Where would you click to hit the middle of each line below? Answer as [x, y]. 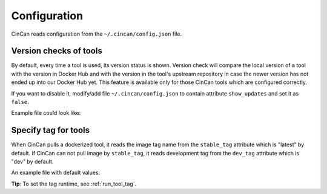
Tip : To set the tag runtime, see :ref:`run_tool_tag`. [74, 184]
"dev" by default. [32, 162]
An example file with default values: [56, 173]
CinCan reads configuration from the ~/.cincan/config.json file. [96, 34]
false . [20, 102]
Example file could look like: [46, 113]
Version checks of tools [57, 51]
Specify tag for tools [51, 130]
